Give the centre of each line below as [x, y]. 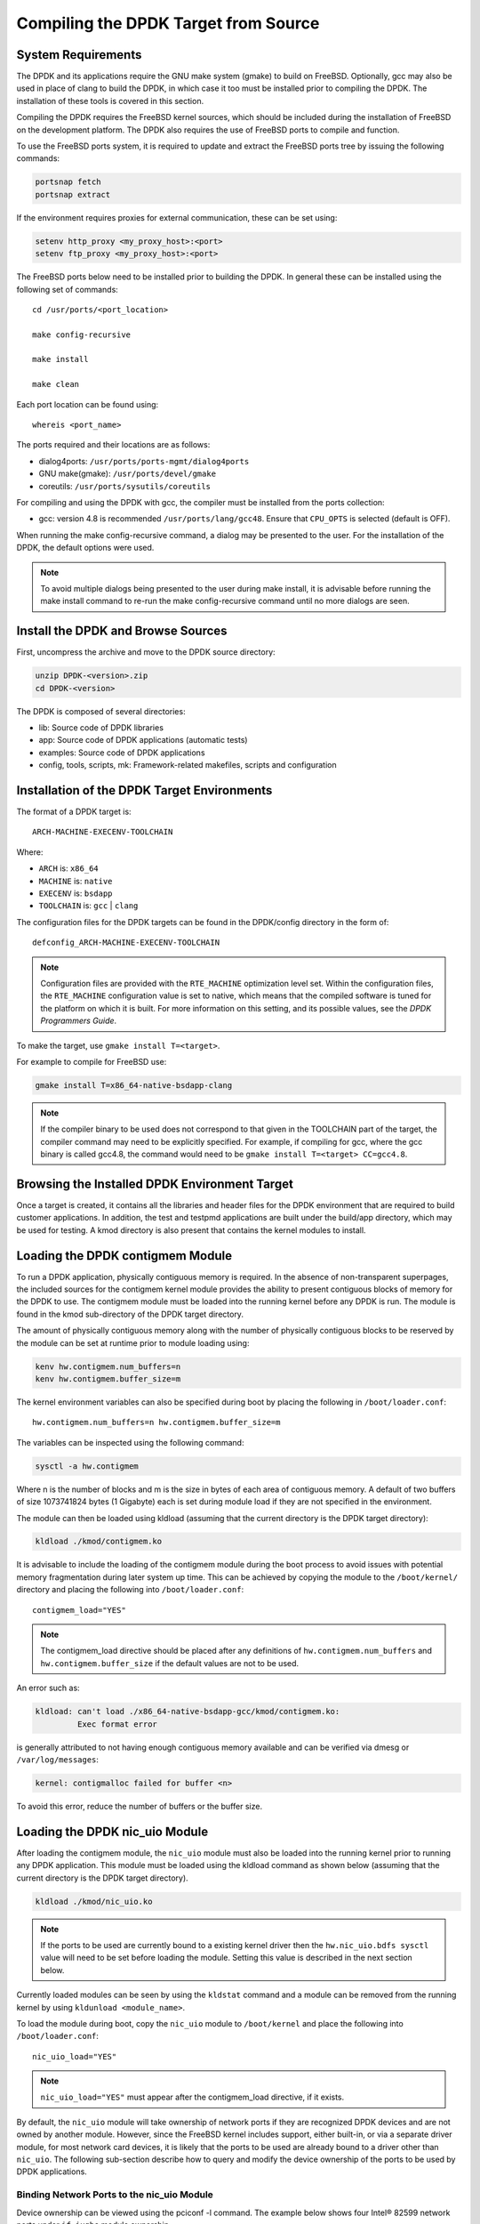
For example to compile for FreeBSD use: [92, 1061]
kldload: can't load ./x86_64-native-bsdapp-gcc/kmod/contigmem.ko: [188, 1712]
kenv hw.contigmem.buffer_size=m [108, 1378]
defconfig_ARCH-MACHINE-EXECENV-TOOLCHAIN [126, 943]
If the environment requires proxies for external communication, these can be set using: [177, 217]
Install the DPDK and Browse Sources [122, 631]
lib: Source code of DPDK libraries [101, 727]
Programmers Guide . [79, 1021]
